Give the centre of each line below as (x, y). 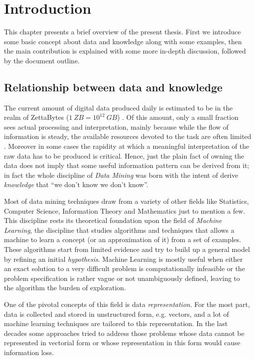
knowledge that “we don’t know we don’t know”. (76, 184)
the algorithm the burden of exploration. (65, 288)
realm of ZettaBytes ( (37, 117)
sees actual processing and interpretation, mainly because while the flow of (116, 126)
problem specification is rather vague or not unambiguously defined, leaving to (122, 278)
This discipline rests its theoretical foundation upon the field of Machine (113, 220)
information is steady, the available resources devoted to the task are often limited (128, 136)
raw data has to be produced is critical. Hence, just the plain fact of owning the (124, 155)
